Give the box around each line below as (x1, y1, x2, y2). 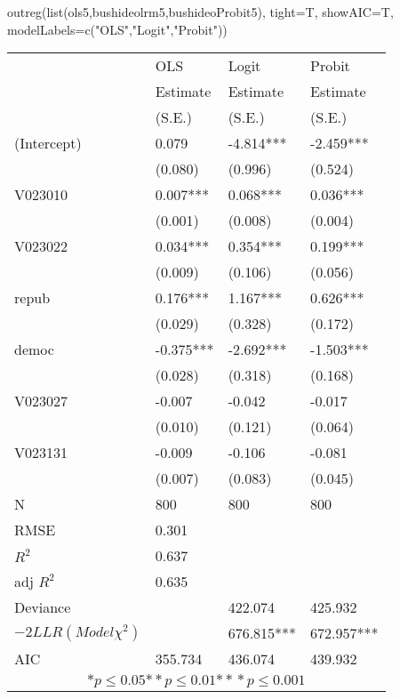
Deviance (14, 597, 71, 618)
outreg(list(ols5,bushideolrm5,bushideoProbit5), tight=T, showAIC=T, (7, 3, 394, 20)
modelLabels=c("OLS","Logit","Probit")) (7, 20, 228, 38)
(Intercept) (14, 133, 82, 154)
